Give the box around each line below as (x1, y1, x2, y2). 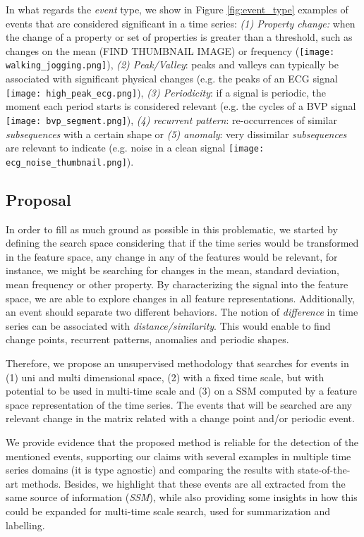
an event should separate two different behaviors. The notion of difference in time (6, 304, 358, 319)
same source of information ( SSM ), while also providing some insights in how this (6, 490, 358, 505)
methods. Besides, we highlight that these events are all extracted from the (21, 476, 346, 490)
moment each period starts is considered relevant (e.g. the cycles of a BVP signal (6, 99, 356, 113)
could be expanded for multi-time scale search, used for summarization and (6, 503, 331, 518)
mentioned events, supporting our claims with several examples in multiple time (6, 448, 351, 463)
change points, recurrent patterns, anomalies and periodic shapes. (6, 332, 289, 347)
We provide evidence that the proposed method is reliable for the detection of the (6, 435, 359, 450)
